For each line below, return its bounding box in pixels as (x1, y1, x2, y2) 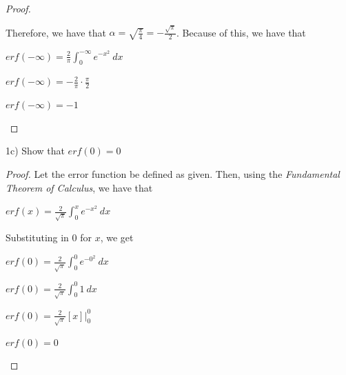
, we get (100, 230, 134, 245)
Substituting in (6, 230, 69, 245)
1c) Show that (6, 143, 65, 158)
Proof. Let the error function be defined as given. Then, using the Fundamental (6, 166, 340, 181)
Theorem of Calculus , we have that (6, 180, 153, 194)
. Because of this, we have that (176, 25, 306, 39)
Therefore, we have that (6, 25, 106, 39)
